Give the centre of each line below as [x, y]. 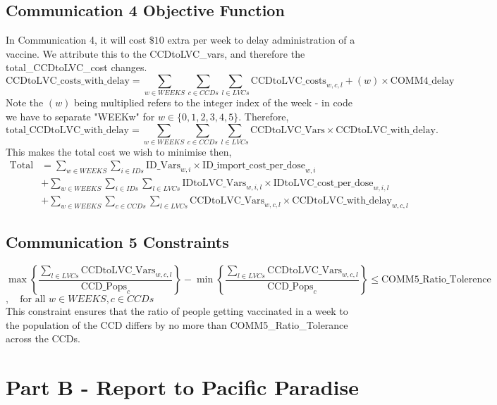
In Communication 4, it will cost [76, 40]
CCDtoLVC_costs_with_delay [68, 81]
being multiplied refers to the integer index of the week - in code [213, 102]
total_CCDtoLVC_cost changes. [76, 67]
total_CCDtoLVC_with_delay [67, 130]
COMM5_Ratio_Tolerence [436, 280]
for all [33, 300]
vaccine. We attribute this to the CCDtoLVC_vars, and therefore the [155, 53]
